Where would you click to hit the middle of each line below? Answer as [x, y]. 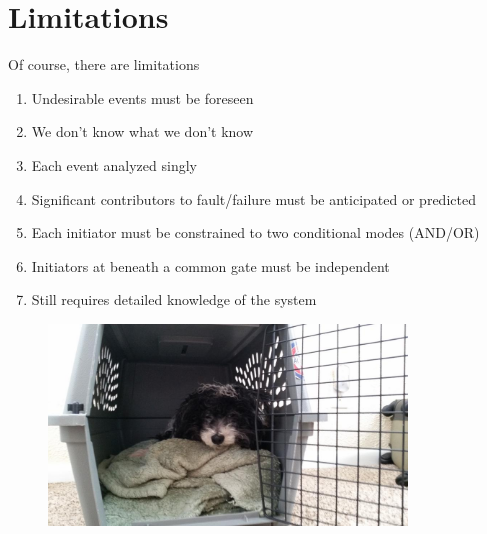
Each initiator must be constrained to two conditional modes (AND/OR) [255, 232]
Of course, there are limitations [104, 64]
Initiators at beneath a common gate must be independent [210, 265]
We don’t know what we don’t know [142, 131]
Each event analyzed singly [114, 164]
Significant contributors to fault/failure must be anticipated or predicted [253, 198]
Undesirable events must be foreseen [142, 97]
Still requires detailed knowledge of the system [174, 299]
